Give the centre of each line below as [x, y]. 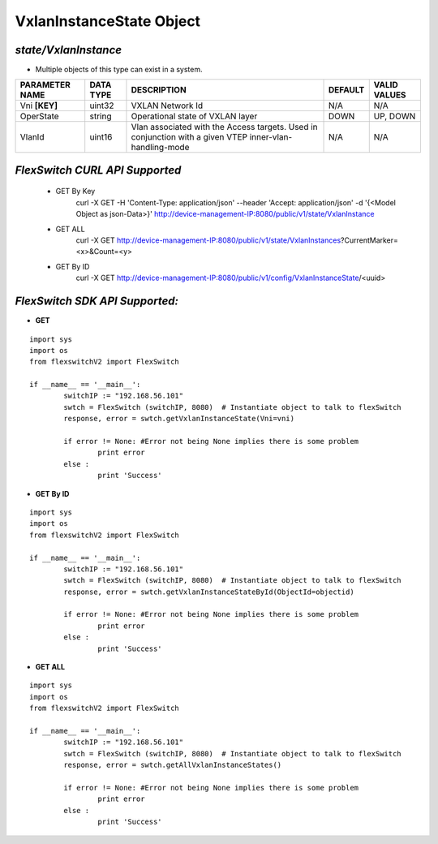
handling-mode [160, 148]
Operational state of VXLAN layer [194, 116]
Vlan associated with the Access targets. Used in [224, 127]
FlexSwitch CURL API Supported [98, 170]
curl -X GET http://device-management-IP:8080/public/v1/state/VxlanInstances [208, 240]
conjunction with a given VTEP [189, 137]
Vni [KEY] [39, 105]
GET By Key [75, 192]
